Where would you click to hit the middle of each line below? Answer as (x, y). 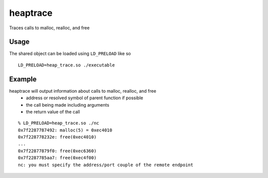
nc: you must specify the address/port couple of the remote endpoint (106, 165)
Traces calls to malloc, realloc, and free (49, 28)
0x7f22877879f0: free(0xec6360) (57, 151)
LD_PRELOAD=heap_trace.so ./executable (67, 65)
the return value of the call (53, 112)
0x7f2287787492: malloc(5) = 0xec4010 (65, 130)
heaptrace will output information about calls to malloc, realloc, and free (83, 91)
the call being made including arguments (67, 105)
